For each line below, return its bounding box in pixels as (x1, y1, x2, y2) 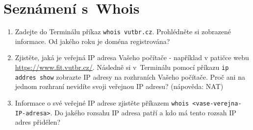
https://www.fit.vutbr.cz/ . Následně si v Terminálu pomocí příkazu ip (15, 62, 229, 72)
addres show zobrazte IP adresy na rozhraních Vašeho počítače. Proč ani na (15, 71, 245, 82)
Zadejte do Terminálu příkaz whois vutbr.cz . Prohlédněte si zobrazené (15, 26, 231, 37)
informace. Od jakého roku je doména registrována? (15, 36, 170, 46)
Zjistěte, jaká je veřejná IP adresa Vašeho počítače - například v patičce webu (15, 52, 249, 63)
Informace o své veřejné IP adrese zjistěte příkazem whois (15, 97, 189, 108)
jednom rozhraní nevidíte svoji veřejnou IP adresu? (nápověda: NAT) (15, 81, 224, 91)
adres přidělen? (15, 117, 61, 127)
